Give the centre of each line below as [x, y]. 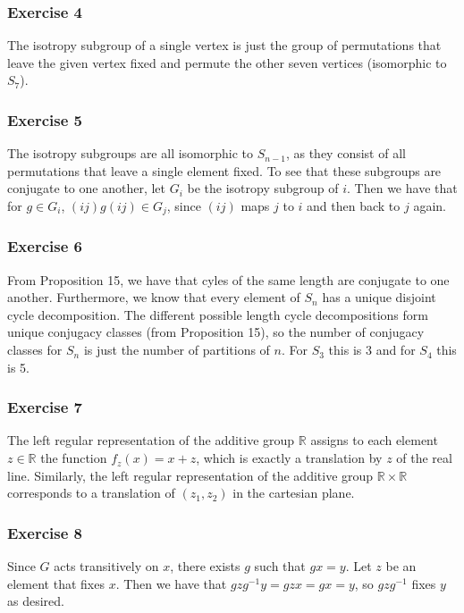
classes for [35, 350]
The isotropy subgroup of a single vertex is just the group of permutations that [224, 45]
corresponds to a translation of [91, 493]
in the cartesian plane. [294, 493]
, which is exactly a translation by [289, 458]
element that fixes [56, 583]
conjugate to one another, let [86, 188]
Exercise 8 [45, 532]
